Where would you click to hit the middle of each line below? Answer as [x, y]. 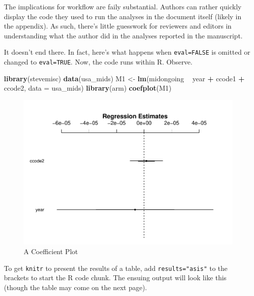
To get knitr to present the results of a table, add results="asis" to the [116, 268]
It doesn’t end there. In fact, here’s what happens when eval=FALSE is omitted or [127, 52]
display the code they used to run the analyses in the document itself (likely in [123, 16]
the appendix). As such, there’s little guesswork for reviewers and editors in [118, 26]
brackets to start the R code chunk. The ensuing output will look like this [115, 278]
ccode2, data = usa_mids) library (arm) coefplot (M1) [88, 88]
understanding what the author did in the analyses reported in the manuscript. [123, 35]
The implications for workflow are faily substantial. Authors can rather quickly [123, 6]
